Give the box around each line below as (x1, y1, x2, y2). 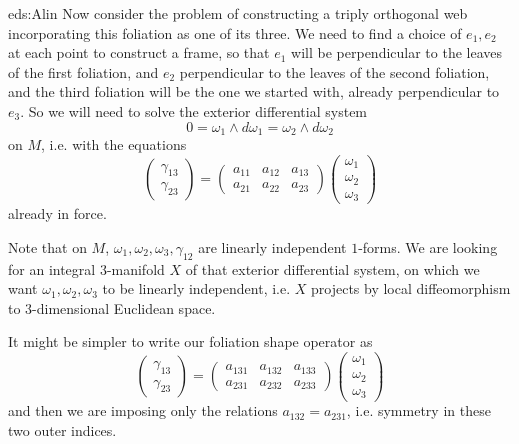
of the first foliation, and (8, 61, 159, 82)
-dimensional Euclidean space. (32, 297, 216, 318)
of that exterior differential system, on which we (185, 258, 480, 279)
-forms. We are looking (358, 236, 498, 257)
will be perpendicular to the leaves (291, 42, 503, 63)
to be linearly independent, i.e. (102, 278, 291, 299)
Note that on (8, 236, 87, 257)
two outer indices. (8, 420, 117, 441)
